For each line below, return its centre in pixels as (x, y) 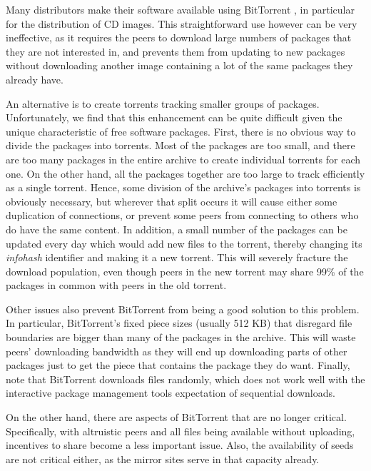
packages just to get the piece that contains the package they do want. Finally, (178, 365)
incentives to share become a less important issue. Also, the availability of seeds (180, 445)
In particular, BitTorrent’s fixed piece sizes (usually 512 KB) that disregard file (179, 323)
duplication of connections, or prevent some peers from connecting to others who (182, 215)
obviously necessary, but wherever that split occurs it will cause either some (172, 201)
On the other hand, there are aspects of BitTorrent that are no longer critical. (176, 417)
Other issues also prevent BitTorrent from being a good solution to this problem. (183, 309)
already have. (35, 79)
